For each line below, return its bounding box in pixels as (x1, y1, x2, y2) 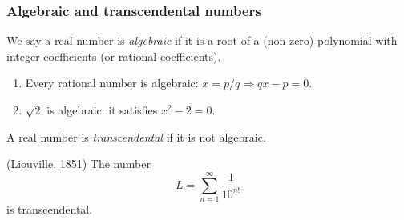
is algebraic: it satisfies (46, 102, 158, 118)
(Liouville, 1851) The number (6, 155, 151, 172)
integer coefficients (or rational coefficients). (6, 47, 221, 64)
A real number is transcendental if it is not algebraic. (6, 128, 266, 145)
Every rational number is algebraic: (25, 74, 199, 91)
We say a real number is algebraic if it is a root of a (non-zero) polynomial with (6, 32, 398, 49)
